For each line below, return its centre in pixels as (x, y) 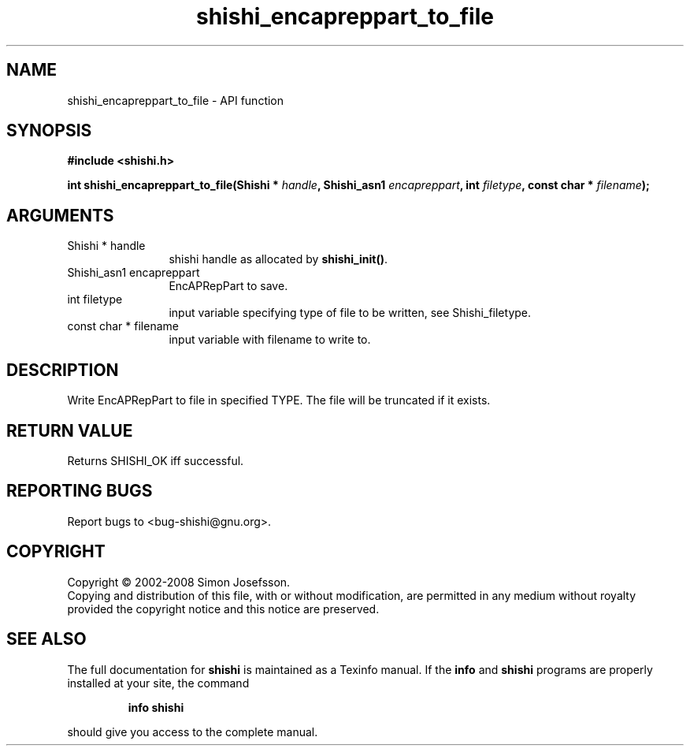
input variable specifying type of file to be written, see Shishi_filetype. (350, 313)
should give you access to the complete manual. (193, 732)
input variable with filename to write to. (270, 340)
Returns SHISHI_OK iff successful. (156, 460)
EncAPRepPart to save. (228, 286)
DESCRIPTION (63, 370)
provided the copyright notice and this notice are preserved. (223, 609)
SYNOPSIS (49, 131)
